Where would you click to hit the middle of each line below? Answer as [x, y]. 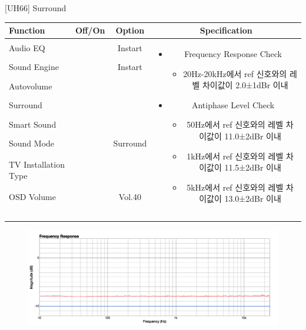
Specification [226, 30]
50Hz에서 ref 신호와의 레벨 [235, 124]
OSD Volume [32, 196]
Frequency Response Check [233, 53]
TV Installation [37, 164]
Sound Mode [32, 143]
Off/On [90, 30]
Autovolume [31, 86]
